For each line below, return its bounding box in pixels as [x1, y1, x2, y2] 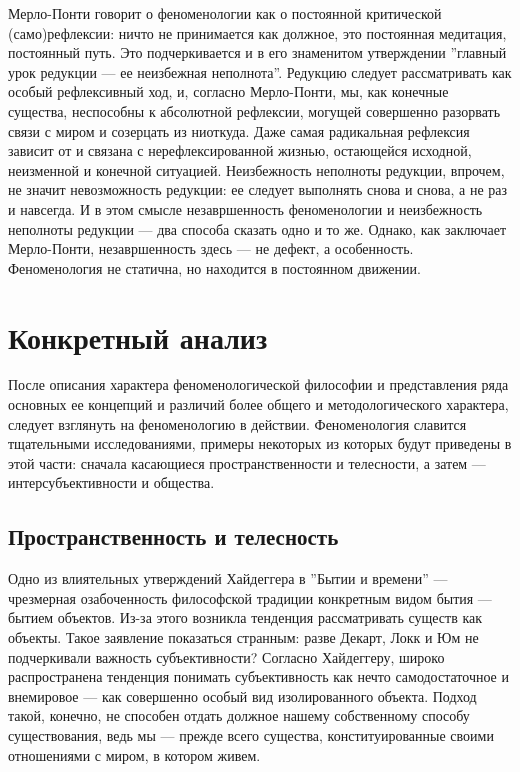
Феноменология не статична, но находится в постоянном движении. [8, 257, 421, 278]
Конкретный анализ [8, 316, 268, 357]
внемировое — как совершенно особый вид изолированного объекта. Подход [8, 685, 477, 706]
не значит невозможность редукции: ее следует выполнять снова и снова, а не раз [8, 179, 508, 200]
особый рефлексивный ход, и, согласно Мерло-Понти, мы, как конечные [8, 81, 449, 102]
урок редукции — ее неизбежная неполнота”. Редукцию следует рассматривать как [8, 61, 512, 82]
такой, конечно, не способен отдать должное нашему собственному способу [8, 705, 470, 726]
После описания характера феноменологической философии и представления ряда [8, 374, 509, 395]
